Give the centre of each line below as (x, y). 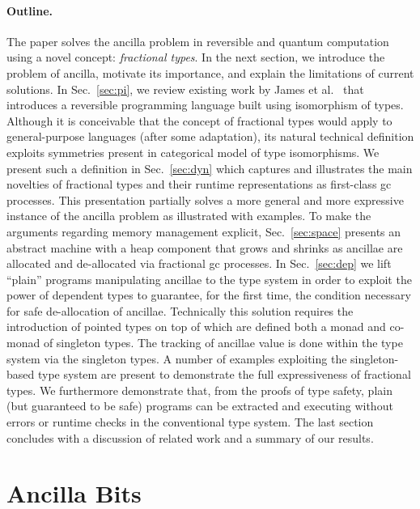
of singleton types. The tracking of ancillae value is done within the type (223, 343)
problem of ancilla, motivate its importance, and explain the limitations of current (210, 72)
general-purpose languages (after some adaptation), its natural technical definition (210, 136)
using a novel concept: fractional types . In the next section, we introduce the (196, 57)
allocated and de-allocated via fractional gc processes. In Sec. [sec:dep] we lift (199, 263)
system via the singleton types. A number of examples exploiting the (177, 358)
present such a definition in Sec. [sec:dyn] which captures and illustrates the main (210, 168)
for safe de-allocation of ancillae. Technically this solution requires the (180, 310)
